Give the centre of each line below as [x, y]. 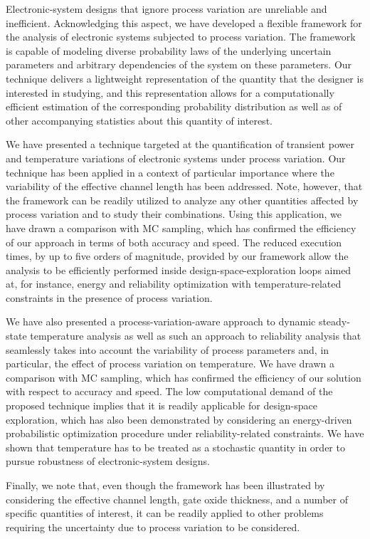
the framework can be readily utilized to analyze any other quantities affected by [182, 200]
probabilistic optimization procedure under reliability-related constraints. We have [185, 433]
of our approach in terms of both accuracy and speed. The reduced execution [174, 242]
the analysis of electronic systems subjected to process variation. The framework [181, 37]
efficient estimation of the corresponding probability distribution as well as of [174, 106]
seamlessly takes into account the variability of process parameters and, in [168, 349]
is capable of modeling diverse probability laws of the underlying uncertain [169, 50]
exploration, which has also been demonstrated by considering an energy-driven [179, 419]
